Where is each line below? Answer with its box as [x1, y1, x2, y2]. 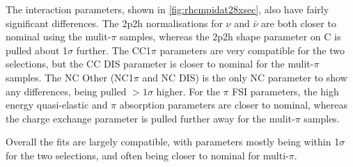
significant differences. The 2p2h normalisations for [6, 15, 223, 30]
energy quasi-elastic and [6, 97, 108, 112]
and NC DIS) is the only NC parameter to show [142, 70, 347, 84]
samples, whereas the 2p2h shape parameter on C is [120, 29, 341, 44]
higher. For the [156, 83, 220, 98]
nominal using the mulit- [6, 29, 111, 44]
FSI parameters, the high [232, 83, 339, 98]
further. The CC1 [76, 42, 151, 57]
